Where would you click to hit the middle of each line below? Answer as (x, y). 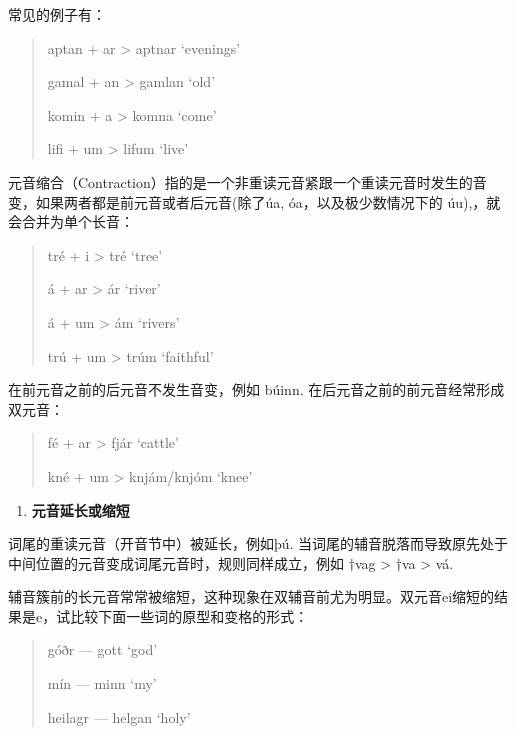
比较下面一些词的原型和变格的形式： (189, 615)
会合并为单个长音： (71, 221)
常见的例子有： (57, 14)
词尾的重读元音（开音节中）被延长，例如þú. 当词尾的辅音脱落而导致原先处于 (258, 543)
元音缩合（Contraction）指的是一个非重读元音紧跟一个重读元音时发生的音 (247, 181)
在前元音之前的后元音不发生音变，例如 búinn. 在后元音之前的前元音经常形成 (256, 389)
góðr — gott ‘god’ (102, 649)
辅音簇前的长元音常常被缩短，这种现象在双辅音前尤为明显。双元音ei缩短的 (251, 596)
